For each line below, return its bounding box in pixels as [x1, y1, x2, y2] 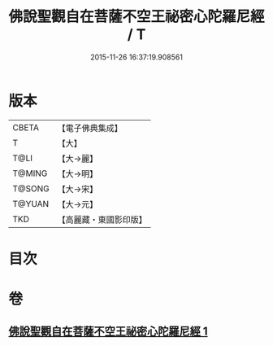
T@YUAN [12, 198, 50, 209]
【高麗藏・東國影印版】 [57, 213, 148, 225]
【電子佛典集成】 [57, 122, 123, 134]
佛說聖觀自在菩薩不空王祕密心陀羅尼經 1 [8, 325, 209, 339]
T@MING [12, 168, 48, 179]
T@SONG [12, 182, 50, 194]
